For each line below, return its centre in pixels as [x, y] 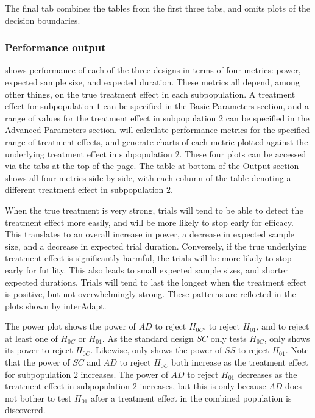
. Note [297, 350]
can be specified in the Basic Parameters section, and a [206, 106]
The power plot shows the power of [70, 326]
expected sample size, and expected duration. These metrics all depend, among [152, 82]
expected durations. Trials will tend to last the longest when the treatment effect [156, 282]
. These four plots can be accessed [243, 153]
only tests [228, 338]
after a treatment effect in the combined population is [191, 398]
